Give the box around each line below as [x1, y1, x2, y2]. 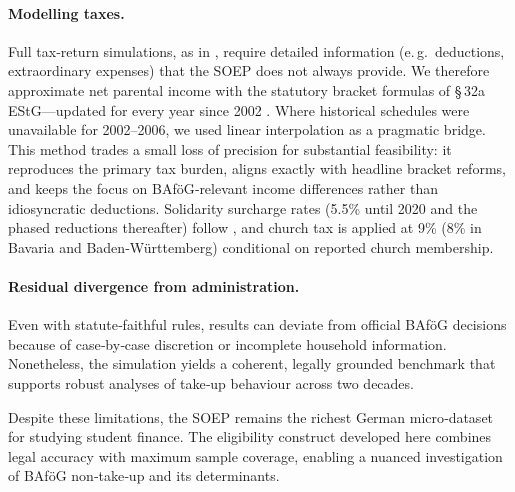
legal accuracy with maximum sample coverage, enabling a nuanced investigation [8, 445, 503, 466]
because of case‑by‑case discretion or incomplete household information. [8, 333, 447, 354]
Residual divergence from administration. [8, 275, 300, 296]
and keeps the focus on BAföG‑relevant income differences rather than [8, 177, 438, 198]
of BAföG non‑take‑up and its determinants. [8, 465, 280, 486]
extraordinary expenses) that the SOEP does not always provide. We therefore [8, 60, 490, 81]
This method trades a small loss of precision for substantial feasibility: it [8, 138, 452, 159]
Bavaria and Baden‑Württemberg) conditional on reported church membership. [8, 236, 494, 257]
